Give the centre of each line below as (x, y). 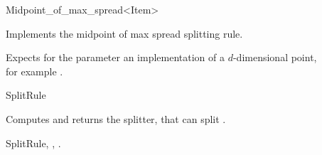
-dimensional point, (275, 57)
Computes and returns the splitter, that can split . (116, 118)
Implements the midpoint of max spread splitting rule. (124, 33)
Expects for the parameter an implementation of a (115, 57)
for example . (34, 71)
